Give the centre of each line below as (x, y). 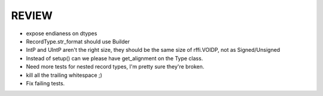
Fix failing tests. (45, 83)
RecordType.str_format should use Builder (78, 41)
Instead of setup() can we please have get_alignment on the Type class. (115, 58)
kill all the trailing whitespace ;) (64, 75)
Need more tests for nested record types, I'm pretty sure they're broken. (115, 67)
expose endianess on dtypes (62, 33)
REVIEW (32, 16)
